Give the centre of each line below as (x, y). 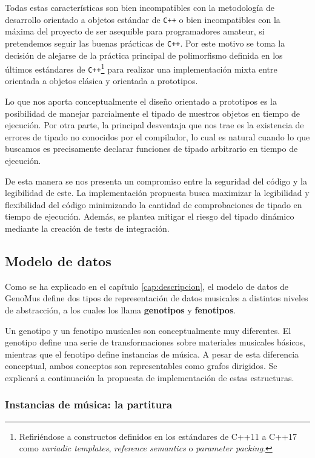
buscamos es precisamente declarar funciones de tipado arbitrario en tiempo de (151, 149)
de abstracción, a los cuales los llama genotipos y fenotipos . (121, 309)
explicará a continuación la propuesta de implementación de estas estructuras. (150, 377)
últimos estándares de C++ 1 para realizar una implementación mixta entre (141, 68)
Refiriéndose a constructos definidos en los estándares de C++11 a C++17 (158, 436)
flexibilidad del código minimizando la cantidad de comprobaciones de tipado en (154, 204)
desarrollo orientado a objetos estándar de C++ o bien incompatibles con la (143, 19)
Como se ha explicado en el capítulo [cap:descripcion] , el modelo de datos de (147, 286)
